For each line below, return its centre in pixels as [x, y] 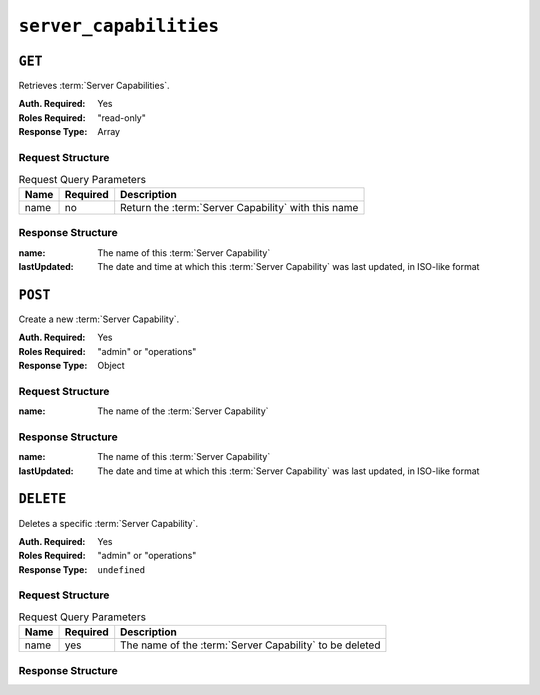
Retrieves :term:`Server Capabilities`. [94, 86]
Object [111, 365]
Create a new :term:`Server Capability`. [99, 319]
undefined [121, 569]
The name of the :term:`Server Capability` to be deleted [250, 645]
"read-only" [122, 117]
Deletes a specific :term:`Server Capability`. [108, 523]
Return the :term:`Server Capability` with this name [239, 207]
